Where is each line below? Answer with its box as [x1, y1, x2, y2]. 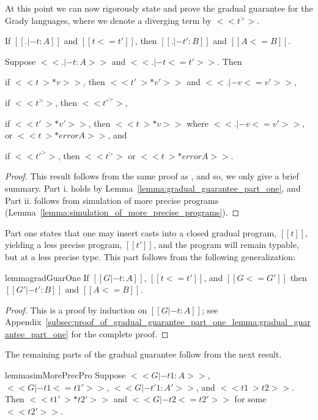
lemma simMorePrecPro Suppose [5, 369, 126, 381]
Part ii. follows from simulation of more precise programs [5, 193, 219, 206]
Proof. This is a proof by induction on [5, 303, 147, 316]
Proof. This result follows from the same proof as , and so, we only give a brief [5, 170, 299, 182]
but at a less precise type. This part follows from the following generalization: [5, 250, 295, 263]
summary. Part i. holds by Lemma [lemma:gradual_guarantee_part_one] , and [5, 181, 301, 194]
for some [234, 392, 267, 405]
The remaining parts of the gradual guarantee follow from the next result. [5, 348, 282, 361]
